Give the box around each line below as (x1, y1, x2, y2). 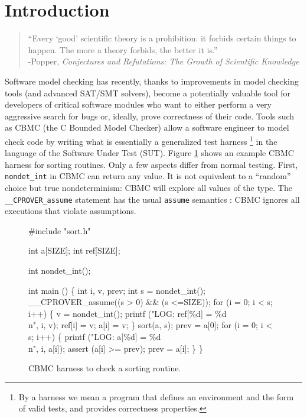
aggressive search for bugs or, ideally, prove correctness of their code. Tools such (5, 109, 295, 122)
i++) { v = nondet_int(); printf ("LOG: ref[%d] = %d (28, 307, 227, 319)
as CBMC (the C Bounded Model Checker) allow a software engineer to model (5, 121, 289, 134)
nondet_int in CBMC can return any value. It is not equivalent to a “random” (5, 170, 291, 182)
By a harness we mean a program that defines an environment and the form (18, 390, 294, 403)
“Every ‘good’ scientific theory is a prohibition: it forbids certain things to (28, 32, 296, 44)
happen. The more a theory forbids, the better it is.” (28, 43, 218, 56)
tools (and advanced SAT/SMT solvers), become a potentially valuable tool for (5, 86, 291, 99)
